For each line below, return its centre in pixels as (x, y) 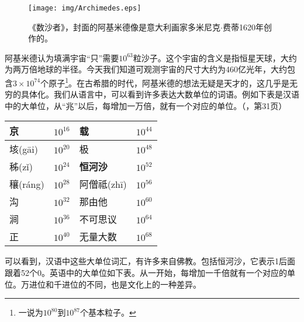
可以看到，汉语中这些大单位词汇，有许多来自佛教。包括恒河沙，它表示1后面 (150, 261)
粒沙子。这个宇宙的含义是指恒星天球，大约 (215, 57)
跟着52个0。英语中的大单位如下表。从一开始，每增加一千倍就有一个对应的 (146, 273)
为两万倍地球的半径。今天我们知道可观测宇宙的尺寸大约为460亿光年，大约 (146, 69)
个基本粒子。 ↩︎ (108, 312)
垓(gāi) (24, 149)
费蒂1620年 (243, 27)
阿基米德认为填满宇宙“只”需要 (62, 57)
